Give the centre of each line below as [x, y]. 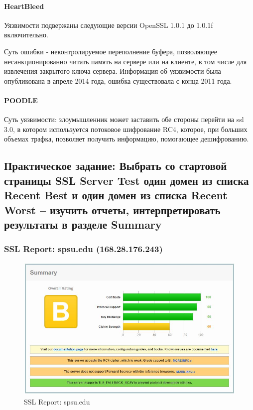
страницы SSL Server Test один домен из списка [126, 180]
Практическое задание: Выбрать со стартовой [116, 166]
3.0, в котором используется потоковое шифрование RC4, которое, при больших [126, 129]
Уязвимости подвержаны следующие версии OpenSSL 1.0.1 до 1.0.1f [109, 25]
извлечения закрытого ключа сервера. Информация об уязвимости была [113, 71]
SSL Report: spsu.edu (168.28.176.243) [83, 249]
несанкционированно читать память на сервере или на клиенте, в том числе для [126, 61]
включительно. [26, 35]
